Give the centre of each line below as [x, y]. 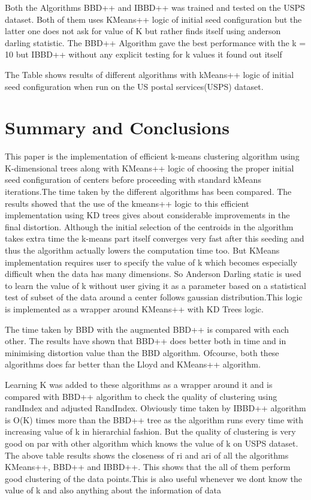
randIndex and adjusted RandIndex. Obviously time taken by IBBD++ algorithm [155, 408]
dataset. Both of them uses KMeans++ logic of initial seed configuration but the [153, 19]
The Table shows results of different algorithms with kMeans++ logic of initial [150, 74]
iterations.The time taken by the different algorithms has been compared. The [148, 192]
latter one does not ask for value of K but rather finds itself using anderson [143, 31]
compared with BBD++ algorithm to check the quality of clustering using [141, 396]
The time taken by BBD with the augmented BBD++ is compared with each [147, 329]
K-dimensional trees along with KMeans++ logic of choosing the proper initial [150, 168]
